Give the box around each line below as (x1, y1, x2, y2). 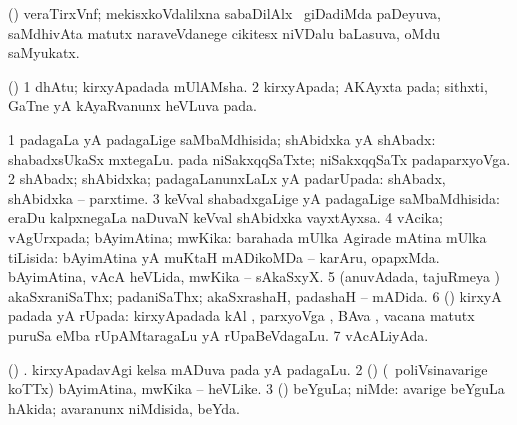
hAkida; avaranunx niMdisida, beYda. (8, 397, 240, 418)
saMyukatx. (8, 42, 80, 63)
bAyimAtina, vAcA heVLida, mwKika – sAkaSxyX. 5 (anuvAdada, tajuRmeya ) (8, 266, 501, 287)
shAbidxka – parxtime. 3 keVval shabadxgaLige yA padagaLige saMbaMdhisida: (8, 187, 500, 208)
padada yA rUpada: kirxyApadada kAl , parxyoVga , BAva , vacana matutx (8, 305, 475, 326)
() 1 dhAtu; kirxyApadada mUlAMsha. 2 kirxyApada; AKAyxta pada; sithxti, (8, 75, 488, 96)
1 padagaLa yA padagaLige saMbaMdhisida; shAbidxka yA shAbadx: (8, 128, 436, 149)
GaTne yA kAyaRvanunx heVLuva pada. (8, 95, 258, 116)
